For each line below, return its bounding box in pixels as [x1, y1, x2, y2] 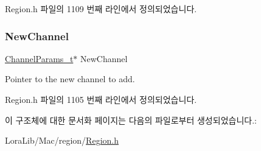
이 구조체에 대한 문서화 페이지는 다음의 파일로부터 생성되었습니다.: [5, 113, 257, 126]
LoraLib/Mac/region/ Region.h [5, 134, 119, 147]
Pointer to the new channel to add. [5, 72, 135, 85]
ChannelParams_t [5, 52, 74, 65]
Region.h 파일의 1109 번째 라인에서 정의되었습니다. [5, 2, 197, 15]
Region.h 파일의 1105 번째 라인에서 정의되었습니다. [5, 93, 197, 105]
